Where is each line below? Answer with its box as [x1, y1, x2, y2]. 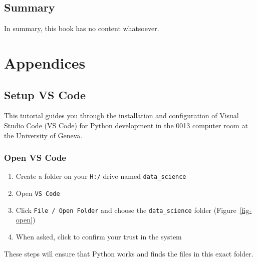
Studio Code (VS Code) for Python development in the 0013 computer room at [4, 120, 248, 130]
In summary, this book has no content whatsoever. [4, 23, 159, 34]
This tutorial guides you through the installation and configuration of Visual [4, 110, 239, 121]
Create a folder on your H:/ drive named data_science [16, 171, 186, 181]
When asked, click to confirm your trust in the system [16, 231, 182, 241]
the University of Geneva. [4, 130, 83, 140]
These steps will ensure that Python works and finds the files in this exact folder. [4, 248, 253, 258]
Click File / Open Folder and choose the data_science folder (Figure [16, 204, 236, 215]
